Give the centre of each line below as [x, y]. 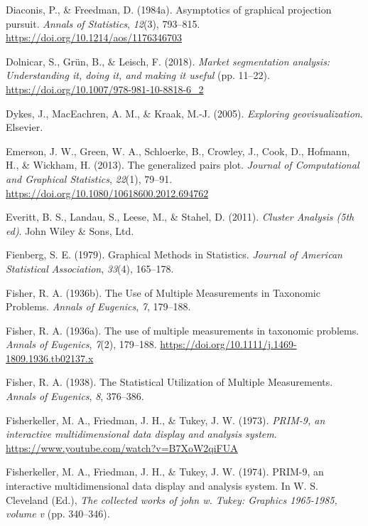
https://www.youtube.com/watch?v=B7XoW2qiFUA [122, 447]
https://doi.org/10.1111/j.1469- [228, 344]
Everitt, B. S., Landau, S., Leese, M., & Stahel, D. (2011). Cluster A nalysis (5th [180, 217]
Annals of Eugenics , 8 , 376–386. [75, 396]
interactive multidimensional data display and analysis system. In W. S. [162, 486]
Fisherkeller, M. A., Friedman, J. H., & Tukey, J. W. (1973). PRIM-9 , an [166, 420]
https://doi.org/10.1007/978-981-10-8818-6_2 [105, 89]
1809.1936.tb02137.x [50, 358]
